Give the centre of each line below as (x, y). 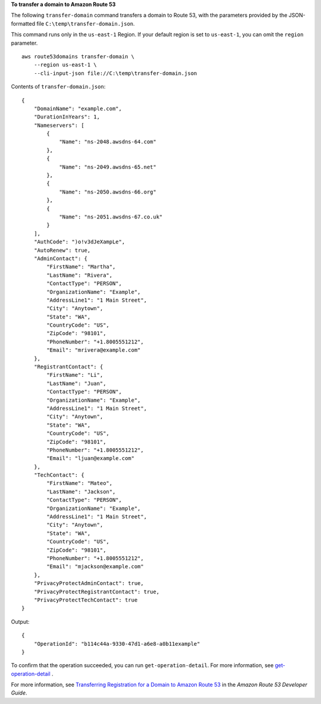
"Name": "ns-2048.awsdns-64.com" (108, 142)
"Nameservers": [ (59, 125)
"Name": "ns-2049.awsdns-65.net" (108, 167)
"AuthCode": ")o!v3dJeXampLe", (79, 242)
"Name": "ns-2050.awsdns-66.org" (108, 192)
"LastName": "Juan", (76, 383)
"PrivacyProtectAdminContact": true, (89, 583)
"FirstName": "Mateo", (80, 483)
